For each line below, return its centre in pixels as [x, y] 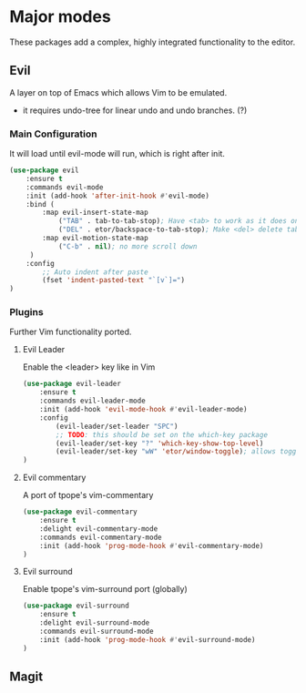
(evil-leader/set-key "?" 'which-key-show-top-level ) [160, 443]
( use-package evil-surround [76, 606]
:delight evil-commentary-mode [99, 529]
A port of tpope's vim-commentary [88, 495]
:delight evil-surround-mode [95, 623]
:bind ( [40, 204]
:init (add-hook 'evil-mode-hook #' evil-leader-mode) [143, 410]
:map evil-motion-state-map [95, 239]
